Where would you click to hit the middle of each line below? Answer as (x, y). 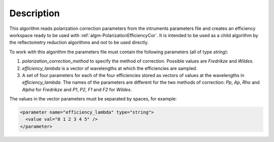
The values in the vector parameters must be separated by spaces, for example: (93, 99)
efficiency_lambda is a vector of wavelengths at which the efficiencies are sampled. (110, 68)
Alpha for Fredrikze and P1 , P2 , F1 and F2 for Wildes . (77, 89)
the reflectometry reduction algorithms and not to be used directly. (79, 43)
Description (35, 13)
